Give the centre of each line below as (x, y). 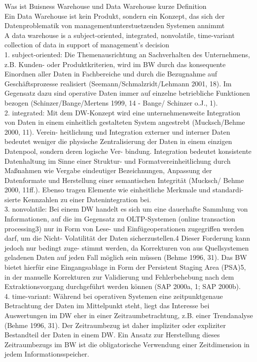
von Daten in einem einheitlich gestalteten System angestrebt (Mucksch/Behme (125, 122)
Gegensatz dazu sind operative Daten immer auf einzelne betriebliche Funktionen (127, 93)
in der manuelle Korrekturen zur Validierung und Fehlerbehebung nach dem (119, 276)
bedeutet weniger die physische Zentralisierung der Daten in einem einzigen (118, 141)
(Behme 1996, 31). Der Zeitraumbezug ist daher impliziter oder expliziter (115, 325)
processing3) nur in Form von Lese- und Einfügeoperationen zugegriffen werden (124, 228)
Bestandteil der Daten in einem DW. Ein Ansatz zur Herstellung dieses (112, 335)
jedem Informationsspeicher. (47, 354)
